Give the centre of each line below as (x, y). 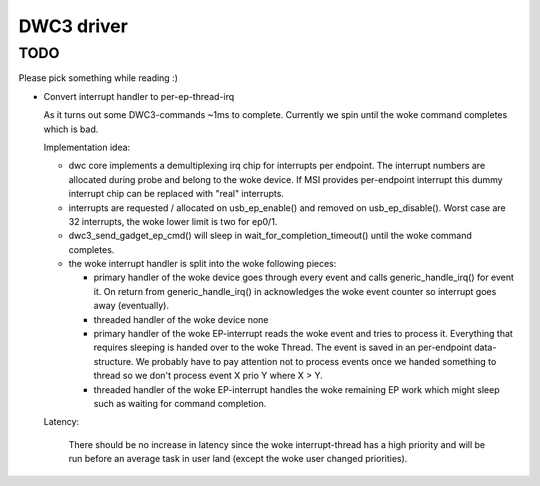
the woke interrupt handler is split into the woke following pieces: (202, 264)
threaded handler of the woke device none (181, 319)
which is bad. (71, 129)
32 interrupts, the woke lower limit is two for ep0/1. (173, 221)
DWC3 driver (73, 26)
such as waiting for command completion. (180, 403)
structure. (113, 361)
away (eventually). (131, 306)
